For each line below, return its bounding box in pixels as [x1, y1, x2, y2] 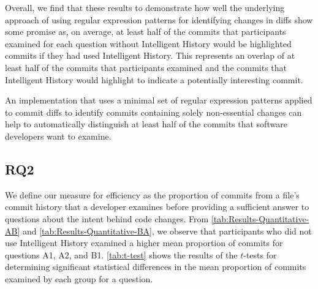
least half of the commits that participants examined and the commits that [5, 61, 287, 73]
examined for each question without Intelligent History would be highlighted [5, 37, 292, 50]
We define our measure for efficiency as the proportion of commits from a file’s [5, 188, 300, 201]
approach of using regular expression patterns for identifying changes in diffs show [5, 13, 313, 26]
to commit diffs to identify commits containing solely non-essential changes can [5, 105, 302, 118]
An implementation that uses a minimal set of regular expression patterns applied [5, 94, 312, 107]
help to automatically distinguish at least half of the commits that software [5, 118, 287, 130]
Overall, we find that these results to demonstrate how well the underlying [5, 1, 285, 13]
